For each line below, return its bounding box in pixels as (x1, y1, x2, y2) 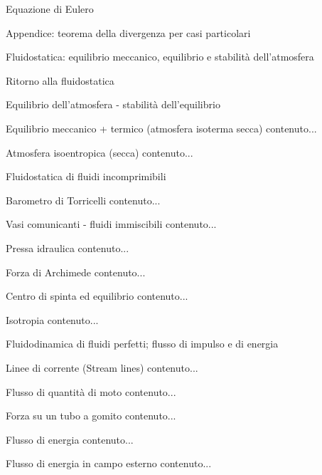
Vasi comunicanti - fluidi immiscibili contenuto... (6, 216, 217, 231)
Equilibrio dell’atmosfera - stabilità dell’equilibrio (6, 97, 220, 112)
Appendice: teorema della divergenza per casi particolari (6, 25, 251, 40)
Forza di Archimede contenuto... (6, 264, 146, 279)
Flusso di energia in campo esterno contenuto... (6, 456, 212, 471)
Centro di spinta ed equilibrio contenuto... (6, 288, 188, 303)
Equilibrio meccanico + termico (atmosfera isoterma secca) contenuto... (6, 120, 317, 135)
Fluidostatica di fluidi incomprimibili (6, 169, 166, 184)
